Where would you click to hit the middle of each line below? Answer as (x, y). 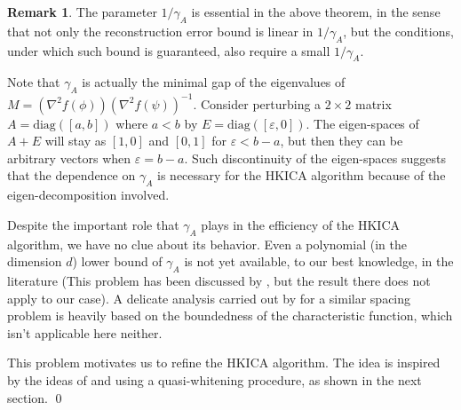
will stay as (76, 141)
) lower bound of (117, 261)
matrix (374, 103)
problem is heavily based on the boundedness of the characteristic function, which (230, 315)
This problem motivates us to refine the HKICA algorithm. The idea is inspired (224, 363)
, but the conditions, (398, 31)
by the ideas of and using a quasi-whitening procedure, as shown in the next (215, 380)
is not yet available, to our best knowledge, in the (319, 261)
